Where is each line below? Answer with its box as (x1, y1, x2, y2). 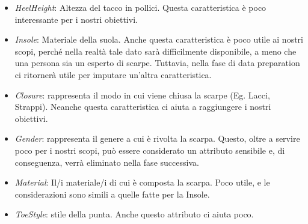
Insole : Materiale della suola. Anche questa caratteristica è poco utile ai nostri (14, 33, 303, 46)
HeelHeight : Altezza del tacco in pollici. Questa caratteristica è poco (14, 1, 266, 13)
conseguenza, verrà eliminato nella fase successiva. (14, 156, 199, 168)
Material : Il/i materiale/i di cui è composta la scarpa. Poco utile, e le (14, 176, 270, 189)
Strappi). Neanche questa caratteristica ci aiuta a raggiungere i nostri (14, 100, 271, 113)
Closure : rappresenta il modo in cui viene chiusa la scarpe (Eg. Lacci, (14, 88, 270, 101)
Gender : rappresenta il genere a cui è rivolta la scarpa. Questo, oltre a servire (14, 132, 300, 145)
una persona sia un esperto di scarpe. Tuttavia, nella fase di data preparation (14, 56, 300, 69)
